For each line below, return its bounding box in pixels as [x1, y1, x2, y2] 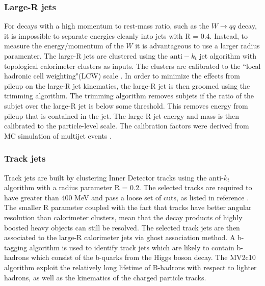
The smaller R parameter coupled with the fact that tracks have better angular [4, 202, 252, 213]
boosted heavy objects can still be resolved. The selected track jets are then [4, 222, 240, 232]
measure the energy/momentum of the [4, 40, 124, 51]
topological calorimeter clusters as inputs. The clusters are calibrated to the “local [4, 60, 261, 71]
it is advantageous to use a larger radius [135, 40, 260, 51]
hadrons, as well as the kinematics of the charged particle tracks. [4, 272, 206, 282]
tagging [4, 242, 28, 252]
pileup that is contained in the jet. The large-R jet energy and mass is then [4, 110, 240, 121]
